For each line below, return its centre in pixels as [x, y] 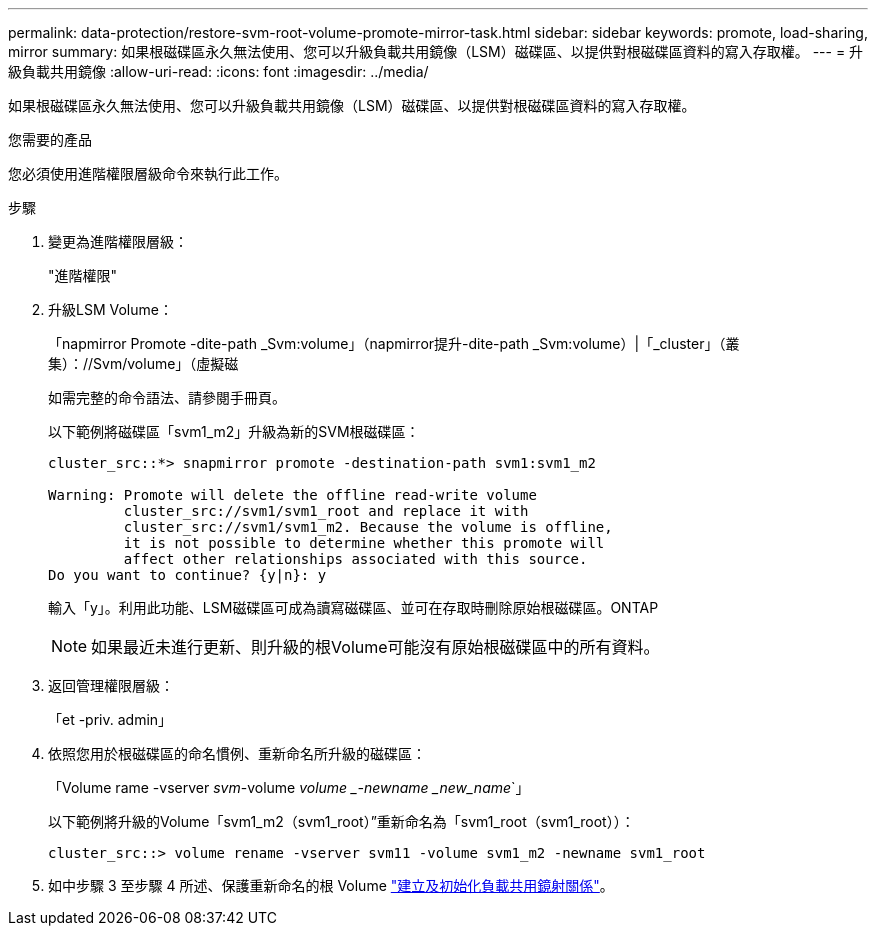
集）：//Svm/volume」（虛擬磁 [143, 363]
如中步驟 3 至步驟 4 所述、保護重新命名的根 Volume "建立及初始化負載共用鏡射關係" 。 [331, 885]
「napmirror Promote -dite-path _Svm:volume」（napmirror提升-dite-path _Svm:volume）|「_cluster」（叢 [394, 343]
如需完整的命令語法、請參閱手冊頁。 [167, 397]
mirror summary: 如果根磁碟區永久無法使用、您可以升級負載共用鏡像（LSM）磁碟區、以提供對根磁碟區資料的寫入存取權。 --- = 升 [436, 51]
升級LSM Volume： [110, 309]
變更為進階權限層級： [118, 241]
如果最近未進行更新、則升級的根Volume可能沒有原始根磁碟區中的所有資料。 [375, 647]
